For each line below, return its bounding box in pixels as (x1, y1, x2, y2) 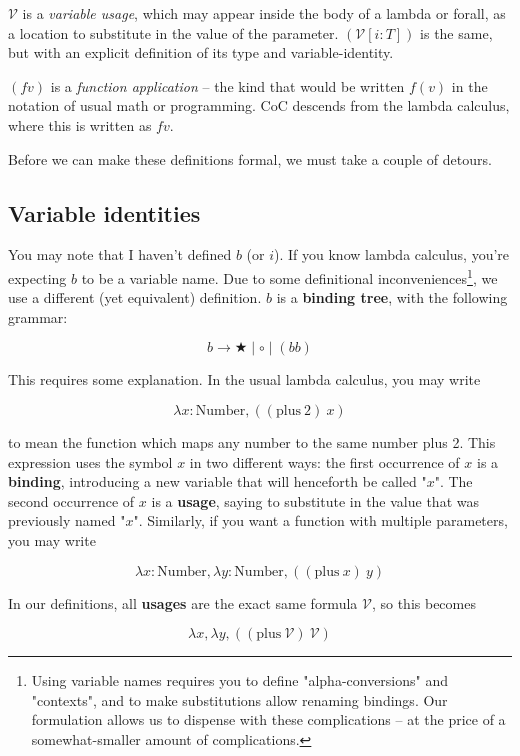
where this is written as (8, 114, 152, 135)
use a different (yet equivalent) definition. (8, 287, 262, 308)
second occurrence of (8, 490, 135, 511)
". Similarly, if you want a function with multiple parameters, (133, 510, 508, 531)
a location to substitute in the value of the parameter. (8, 22, 339, 43)
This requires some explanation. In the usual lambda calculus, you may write (8, 369, 481, 390)
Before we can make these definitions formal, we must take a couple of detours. (8, 148, 492, 169)
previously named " (8, 510, 126, 531)
